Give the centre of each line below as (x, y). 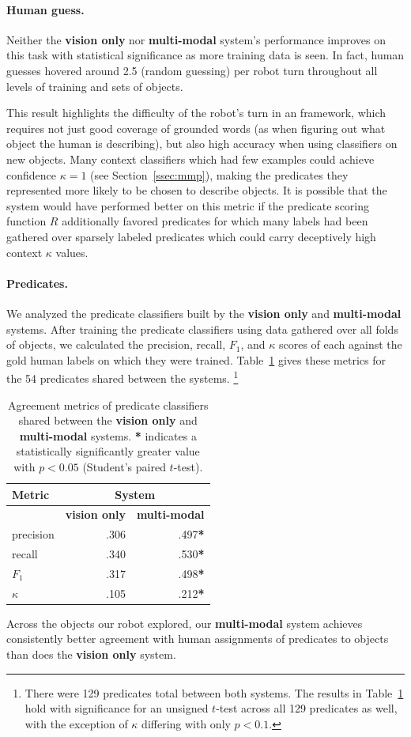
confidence (31, 174)
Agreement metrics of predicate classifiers (108, 404)
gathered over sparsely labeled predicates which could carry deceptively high (191, 236)
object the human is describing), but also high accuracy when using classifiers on (202, 144)
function (26, 221)
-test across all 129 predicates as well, (307, 708)
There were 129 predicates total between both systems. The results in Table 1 (214, 692)
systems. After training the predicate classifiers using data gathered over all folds (202, 329)
